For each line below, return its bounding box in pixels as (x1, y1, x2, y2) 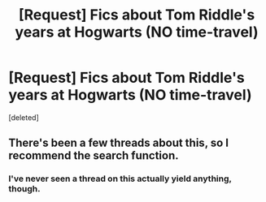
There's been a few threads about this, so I (8, 136, 229, 150)
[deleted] (8, 112, 39, 122)
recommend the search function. (8, 148, 179, 163)
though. (8, 183, 41, 195)
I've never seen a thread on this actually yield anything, (8, 173, 232, 184)
